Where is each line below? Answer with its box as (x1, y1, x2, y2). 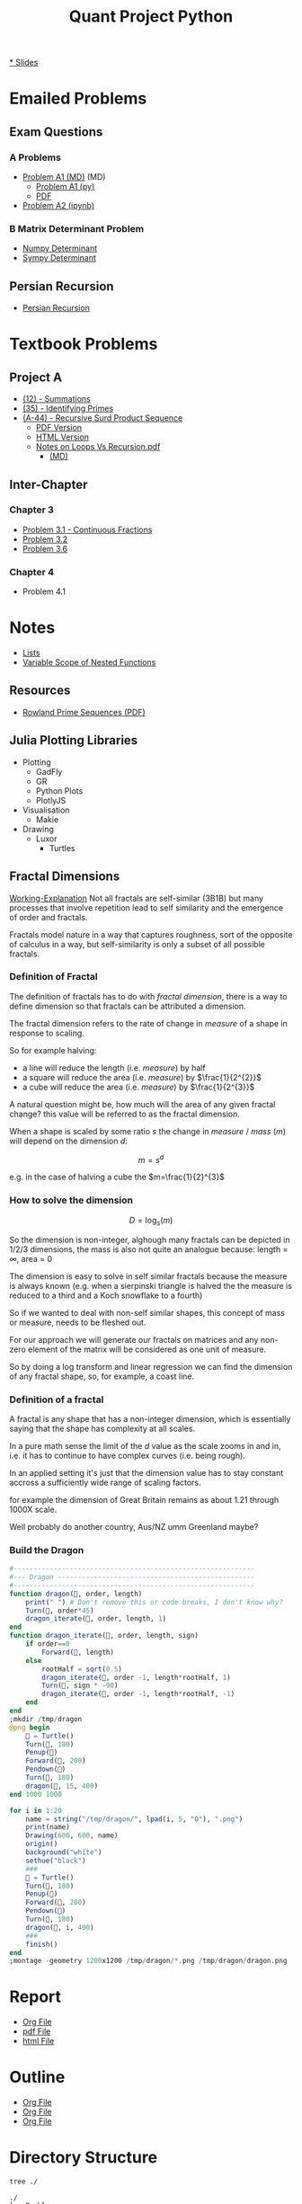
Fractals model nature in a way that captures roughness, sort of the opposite (9, 929, 293, 940)
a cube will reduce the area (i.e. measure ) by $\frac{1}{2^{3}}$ (22, 1081, 255, 1092)
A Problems (9, 151, 61, 164)
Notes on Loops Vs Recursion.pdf (35, 441, 161, 452)
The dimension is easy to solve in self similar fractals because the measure (9, 1270, 288, 1282)
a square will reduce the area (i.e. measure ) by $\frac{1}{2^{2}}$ (22, 1071, 262, 1082)
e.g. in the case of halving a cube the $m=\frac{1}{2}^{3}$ (9, 1171, 225, 1183)
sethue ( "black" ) (25, 1856, 87, 1865)
